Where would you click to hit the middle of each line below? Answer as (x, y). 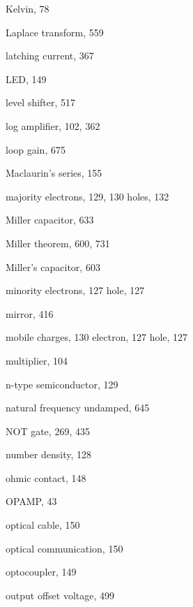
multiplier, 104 (37, 360)
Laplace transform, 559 (55, 32)
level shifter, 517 (41, 102)
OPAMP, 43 (31, 501)
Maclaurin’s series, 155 (54, 173)
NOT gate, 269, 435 (48, 431)
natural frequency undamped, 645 (78, 408)
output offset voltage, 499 (60, 595)
